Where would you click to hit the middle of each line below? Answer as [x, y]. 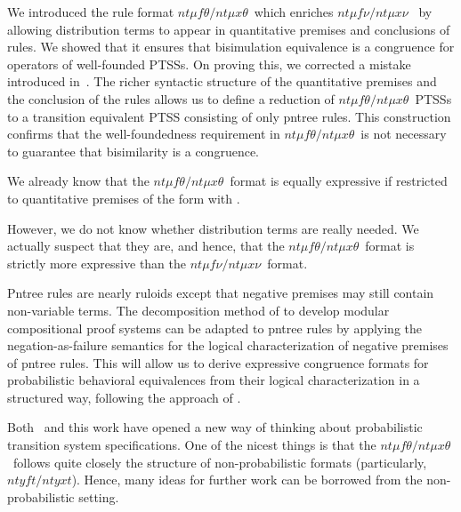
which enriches [294, 12]
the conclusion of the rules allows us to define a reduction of [171, 98]
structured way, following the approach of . [124, 397]
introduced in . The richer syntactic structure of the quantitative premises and [222, 81]
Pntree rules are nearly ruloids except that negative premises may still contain [221, 293]
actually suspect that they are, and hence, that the [146, 246]
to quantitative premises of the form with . [124, 198]
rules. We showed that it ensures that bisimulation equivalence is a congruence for [231, 47]
